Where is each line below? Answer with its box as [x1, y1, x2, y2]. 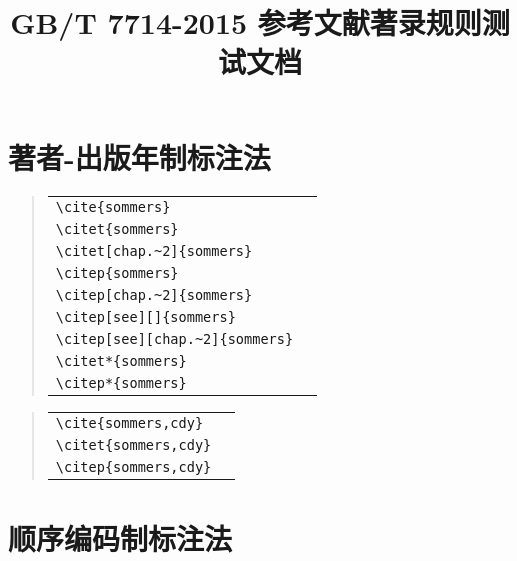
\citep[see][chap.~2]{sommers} [55, 330, 294, 347]
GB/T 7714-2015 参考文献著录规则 [10, 2, 482, 43]
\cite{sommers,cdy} [55, 414, 204, 431]
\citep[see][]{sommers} [55, 308, 236, 325]
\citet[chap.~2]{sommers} [55, 242, 253, 259]
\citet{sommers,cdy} [55, 436, 212, 453]
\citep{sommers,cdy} [55, 458, 212, 475]
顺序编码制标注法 [8, 517, 233, 558]
